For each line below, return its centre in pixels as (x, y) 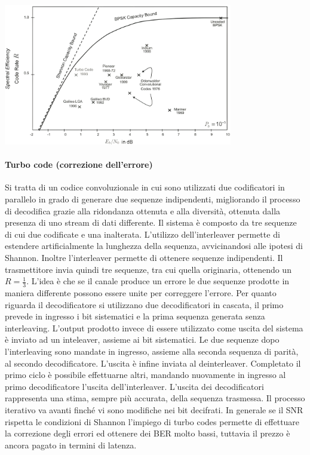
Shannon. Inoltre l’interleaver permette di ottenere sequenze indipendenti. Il (144, 257)
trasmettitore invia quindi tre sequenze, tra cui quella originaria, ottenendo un (148, 269)
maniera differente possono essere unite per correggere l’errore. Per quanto (141, 293)
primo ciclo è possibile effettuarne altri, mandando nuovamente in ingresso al (145, 375)
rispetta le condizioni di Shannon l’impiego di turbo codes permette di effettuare (152, 421)
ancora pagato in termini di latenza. (71, 445)
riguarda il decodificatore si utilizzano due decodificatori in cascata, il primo (144, 304)
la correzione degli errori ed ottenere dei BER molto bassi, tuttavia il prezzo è (148, 433)
